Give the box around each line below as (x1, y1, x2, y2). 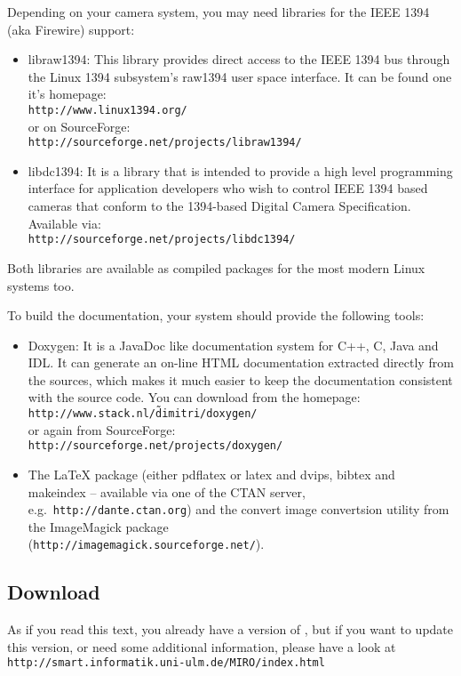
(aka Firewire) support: (7, 20, 135, 38)
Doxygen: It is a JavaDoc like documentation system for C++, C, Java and (28, 335, 439, 354)
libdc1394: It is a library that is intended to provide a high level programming (28, 161, 453, 180)
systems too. (7, 276, 75, 294)
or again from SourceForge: (28, 420, 176, 439)
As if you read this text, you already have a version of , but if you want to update (7, 620, 454, 639)
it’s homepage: (28, 84, 107, 103)
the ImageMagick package (28, 517, 169, 535)
